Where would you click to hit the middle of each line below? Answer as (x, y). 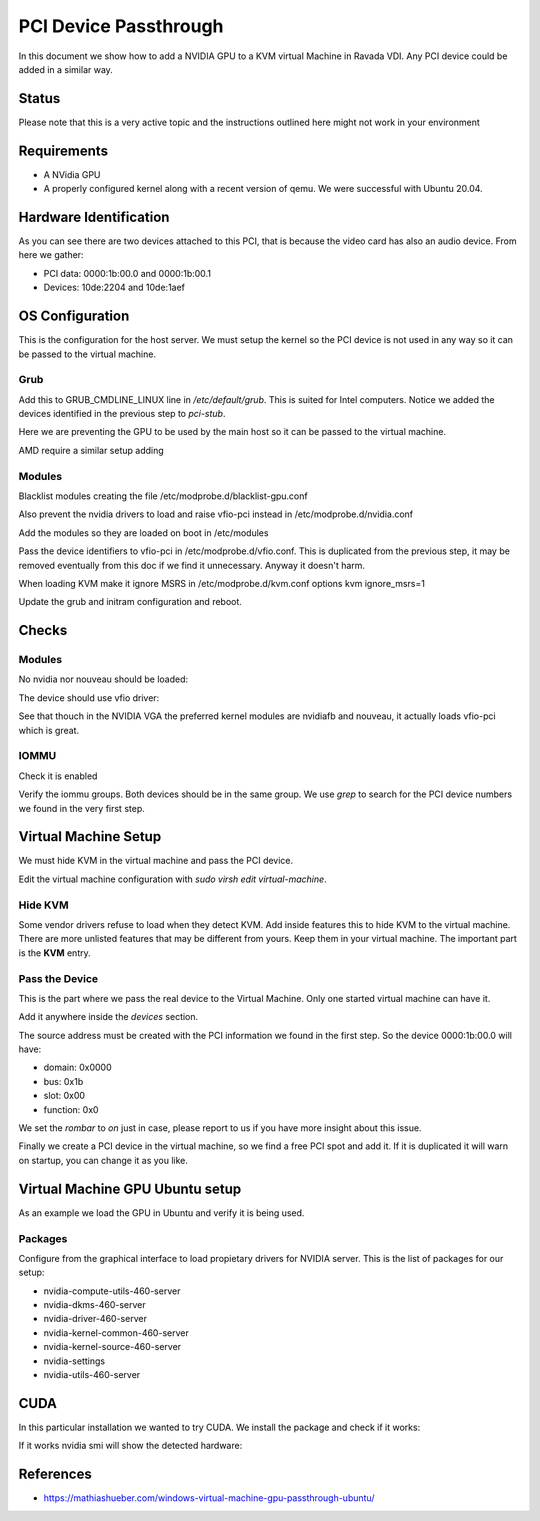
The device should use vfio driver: (89, 697)
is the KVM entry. (54, 952)
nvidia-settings (74, 1361)
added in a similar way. (66, 69)
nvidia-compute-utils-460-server (112, 1291)
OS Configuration (74, 316)
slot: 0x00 (64, 1096)
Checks (43, 630)
